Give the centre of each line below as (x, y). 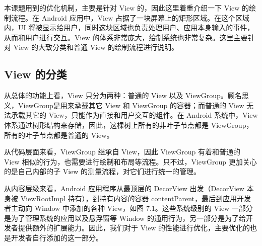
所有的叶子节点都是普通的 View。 (59, 135)
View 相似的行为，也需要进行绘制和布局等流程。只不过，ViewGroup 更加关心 (130, 161)
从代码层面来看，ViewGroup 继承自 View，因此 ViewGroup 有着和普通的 (122, 152)
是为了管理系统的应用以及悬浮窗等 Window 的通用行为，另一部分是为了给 (125, 218)
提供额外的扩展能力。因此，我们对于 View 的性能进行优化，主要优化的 (134, 228)
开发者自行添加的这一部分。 (57, 237)
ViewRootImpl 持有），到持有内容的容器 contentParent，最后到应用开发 (136, 198)
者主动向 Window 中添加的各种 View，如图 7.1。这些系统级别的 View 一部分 (128, 208)
